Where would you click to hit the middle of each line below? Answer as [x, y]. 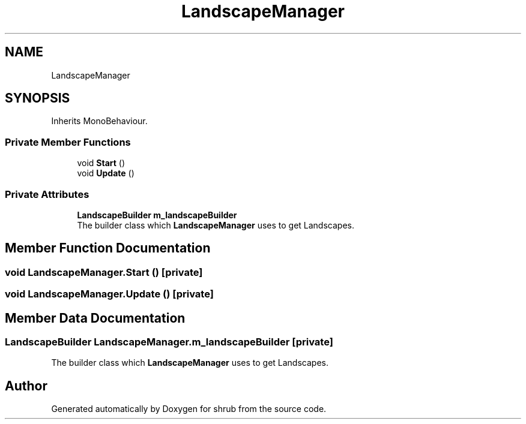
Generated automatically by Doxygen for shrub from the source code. [189, 409]
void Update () [106, 173]
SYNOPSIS [38, 98]
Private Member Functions [68, 142]
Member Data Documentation [95, 318]
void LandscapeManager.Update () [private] [109, 294]
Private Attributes [47, 194]
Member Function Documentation [108, 248]
